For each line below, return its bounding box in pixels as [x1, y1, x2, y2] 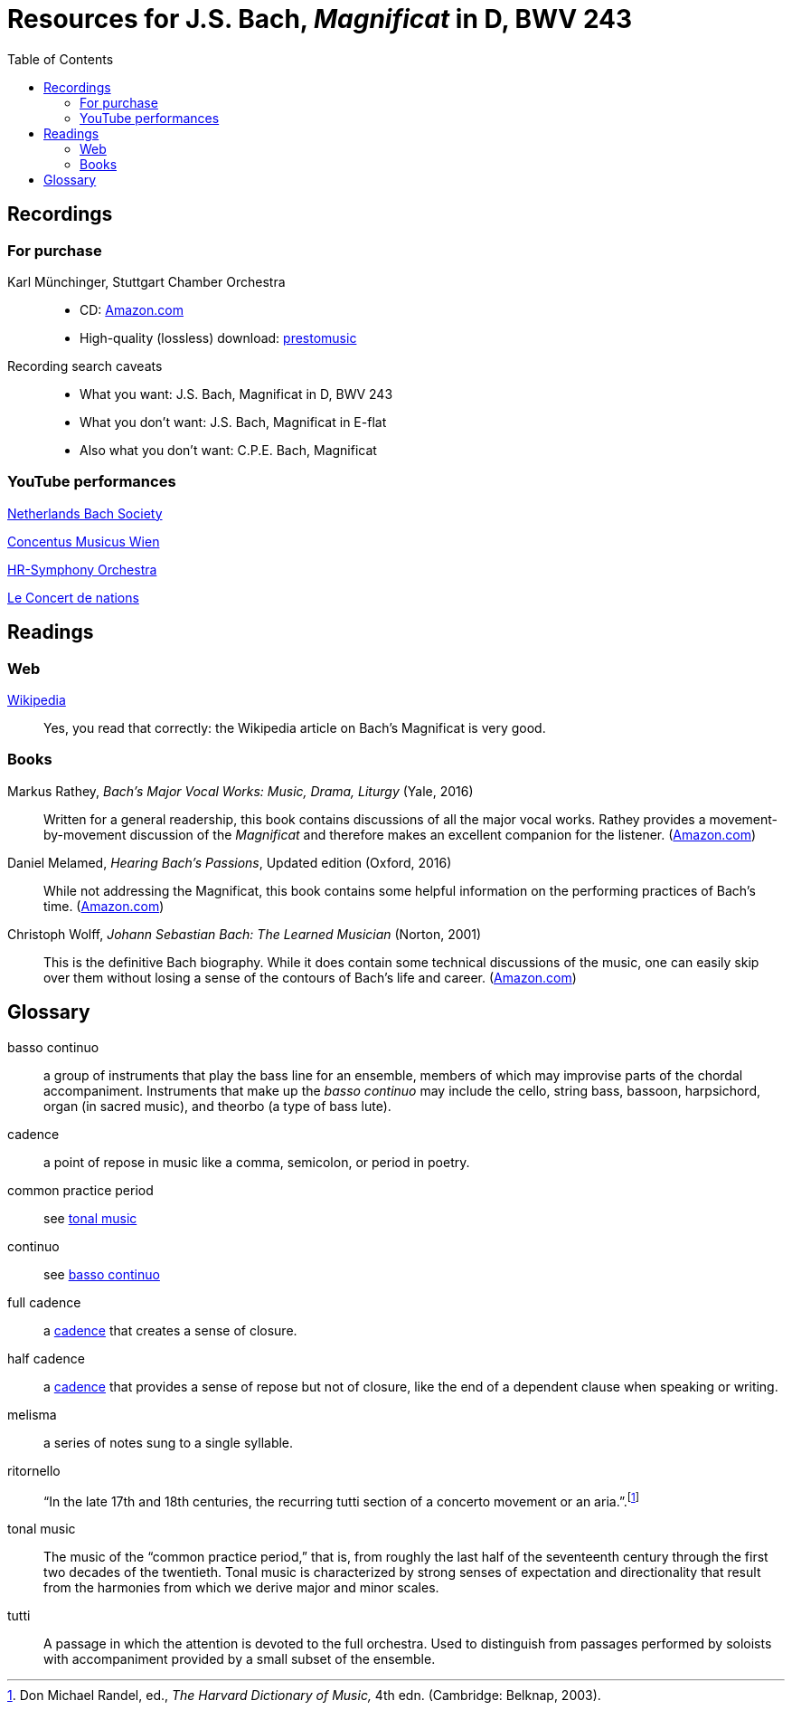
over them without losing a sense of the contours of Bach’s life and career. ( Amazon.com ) [43, 969, 577, 985]
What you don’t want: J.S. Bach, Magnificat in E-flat [80, 413, 387, 430]
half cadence [7, 1350, 85, 1366]
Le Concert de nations [7, 589, 139, 605]
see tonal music [43, 1210, 137, 1226]
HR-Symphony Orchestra [7, 561, 157, 577]
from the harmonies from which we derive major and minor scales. [43, 1580, 439, 1596]
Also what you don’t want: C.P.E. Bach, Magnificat [80, 442, 377, 458]
